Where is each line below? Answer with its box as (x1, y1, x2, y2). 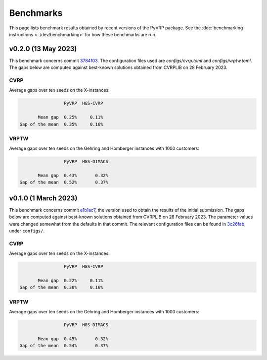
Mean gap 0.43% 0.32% (38, 173, 109, 179)
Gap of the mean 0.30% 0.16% (19, 285, 103, 290)
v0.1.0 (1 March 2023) (9, 194, 78, 202)
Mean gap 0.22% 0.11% (38, 278, 103, 283)
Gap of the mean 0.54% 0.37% (19, 343, 109, 349)
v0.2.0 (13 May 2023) (9, 45, 77, 53)
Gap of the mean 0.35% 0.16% (19, 121, 103, 127)
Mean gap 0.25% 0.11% (38, 115, 103, 120)
